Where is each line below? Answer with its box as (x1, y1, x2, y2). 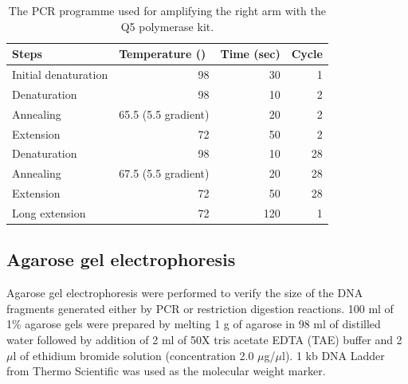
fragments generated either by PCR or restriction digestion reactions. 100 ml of (6, 300, 394, 316)
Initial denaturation (12, 66, 108, 83)
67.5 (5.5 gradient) (119, 165, 210, 182)
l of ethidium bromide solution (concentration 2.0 (13, 347, 254, 363)
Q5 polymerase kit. (120, 18, 214, 34)
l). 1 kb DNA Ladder (282, 347, 385, 363)
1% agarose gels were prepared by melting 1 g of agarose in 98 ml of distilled (6, 315, 381, 332)
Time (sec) (220, 45, 280, 62)
